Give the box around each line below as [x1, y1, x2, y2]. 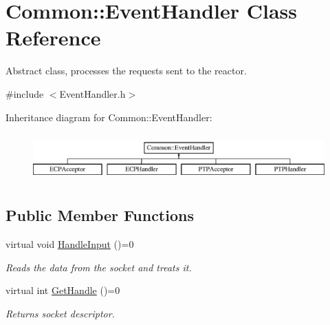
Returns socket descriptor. [5, 306, 115, 320]
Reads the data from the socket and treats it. [5, 260, 192, 274]
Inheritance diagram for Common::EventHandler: [5, 109, 212, 124]
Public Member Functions [5, 205, 194, 226]
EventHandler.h [59, 86, 126, 101]
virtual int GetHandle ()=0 [5, 283, 120, 297]
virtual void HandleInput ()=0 [5, 236, 134, 251]
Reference [5, 23, 101, 52]
